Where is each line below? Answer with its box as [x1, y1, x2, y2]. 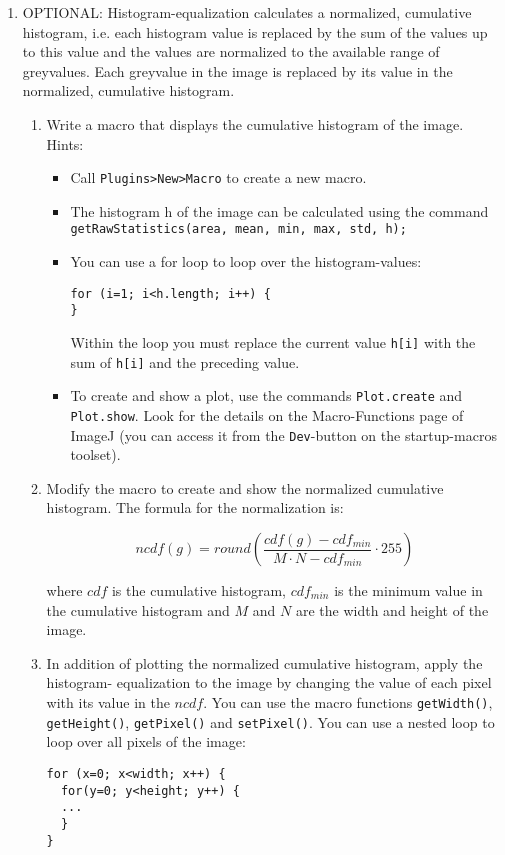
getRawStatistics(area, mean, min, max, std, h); [70, 222, 407, 237]
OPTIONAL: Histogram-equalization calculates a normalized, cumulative [22, 2, 472, 22]
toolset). [70, 444, 121, 465]
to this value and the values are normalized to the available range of [22, 41, 440, 62]
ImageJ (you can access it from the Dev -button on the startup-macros [70, 424, 497, 445]
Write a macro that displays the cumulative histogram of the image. [46, 113, 464, 134]
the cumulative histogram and [46, 599, 230, 620]
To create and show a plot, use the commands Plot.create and [70, 385, 463, 406]
